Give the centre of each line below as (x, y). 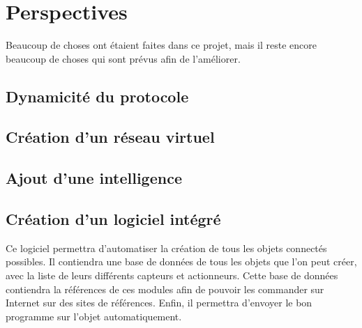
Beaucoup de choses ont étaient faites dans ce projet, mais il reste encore (161, 45)
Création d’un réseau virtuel (110, 137)
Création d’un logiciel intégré (113, 219)
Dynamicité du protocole (97, 96)
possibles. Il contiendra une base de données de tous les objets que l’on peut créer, (181, 261)
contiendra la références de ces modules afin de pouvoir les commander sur (165, 289)
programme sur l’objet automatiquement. (94, 316)
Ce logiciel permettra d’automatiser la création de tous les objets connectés (166, 248)
